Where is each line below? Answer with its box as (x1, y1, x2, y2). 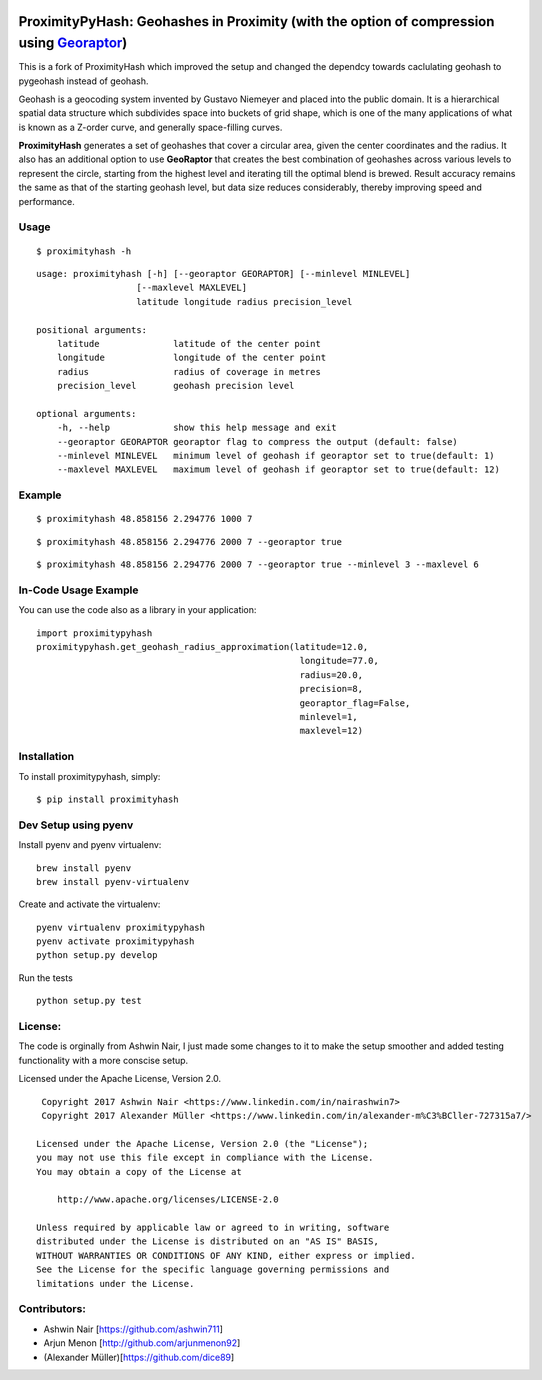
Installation (18, 750, 75, 764)
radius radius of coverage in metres (56, 366, 322, 377)
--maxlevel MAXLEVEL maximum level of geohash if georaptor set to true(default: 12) (56, 464, 500, 475)
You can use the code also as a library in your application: (18, 604, 257, 616)
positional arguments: (36, 324, 148, 335)
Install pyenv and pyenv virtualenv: (18, 839, 162, 851)
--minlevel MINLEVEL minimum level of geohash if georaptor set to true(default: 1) (56, 450, 495, 462)
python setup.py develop (36, 950, 158, 961)
